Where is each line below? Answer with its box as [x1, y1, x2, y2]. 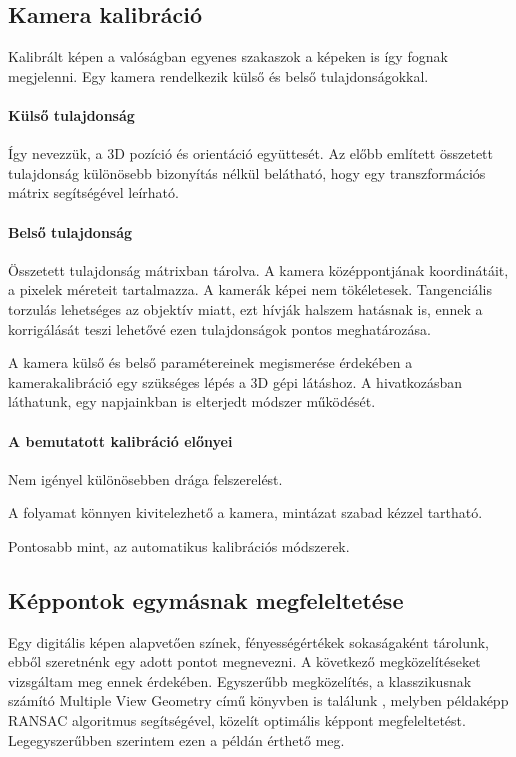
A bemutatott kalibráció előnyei [8, 430, 233, 451]
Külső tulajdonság [8, 104, 135, 125]
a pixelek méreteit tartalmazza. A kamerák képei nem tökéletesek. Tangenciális [8, 279, 492, 300]
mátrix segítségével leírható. [8, 182, 179, 203]
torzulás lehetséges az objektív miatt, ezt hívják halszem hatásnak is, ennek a [8, 298, 483, 319]
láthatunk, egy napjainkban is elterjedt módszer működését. [8, 391, 376, 412]
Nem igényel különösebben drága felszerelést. [8, 468, 283, 489]
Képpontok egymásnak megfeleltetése [8, 584, 404, 615]
